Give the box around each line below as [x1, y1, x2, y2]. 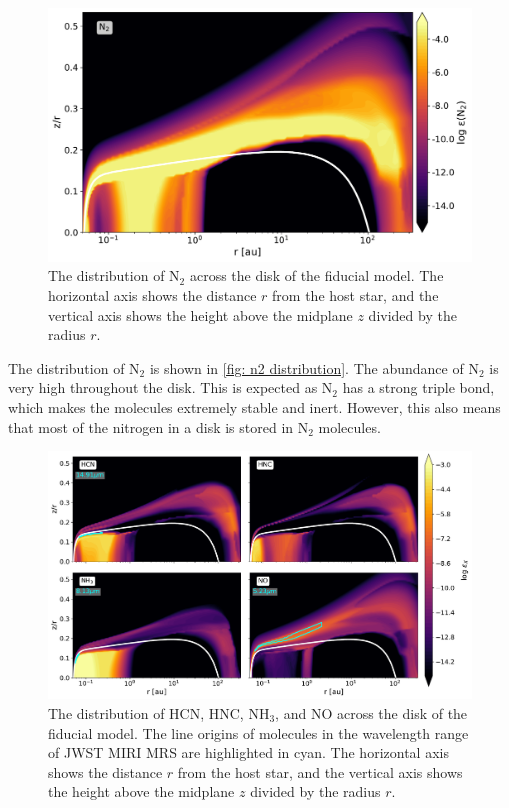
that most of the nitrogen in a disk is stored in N [8, 416, 309, 437]
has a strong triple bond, [342, 377, 495, 398]
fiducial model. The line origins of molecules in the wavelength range [48, 722, 469, 743]
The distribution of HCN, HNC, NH [48, 703, 270, 724]
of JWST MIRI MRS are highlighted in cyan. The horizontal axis [48, 742, 449, 763]
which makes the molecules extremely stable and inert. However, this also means [8, 396, 501, 417]
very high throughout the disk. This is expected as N [8, 377, 333, 398]
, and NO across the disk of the [275, 703, 468, 724]
